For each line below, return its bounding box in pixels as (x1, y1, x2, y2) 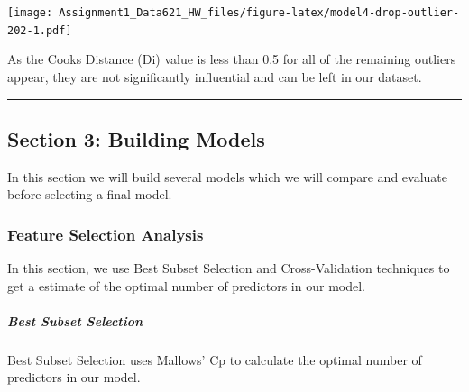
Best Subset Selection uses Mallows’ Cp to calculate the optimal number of (7, 350, 422, 369)
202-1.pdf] (7, 23, 72, 37)
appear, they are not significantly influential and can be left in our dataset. (7, 67, 422, 86)
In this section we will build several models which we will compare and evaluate (7, 167, 447, 186)
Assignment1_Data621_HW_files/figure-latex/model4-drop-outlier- (59, 6, 460, 19)
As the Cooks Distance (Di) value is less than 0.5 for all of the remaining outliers (7, 50, 456, 68)
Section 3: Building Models (7, 124, 265, 152)
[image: (7, 6, 53, 19)
